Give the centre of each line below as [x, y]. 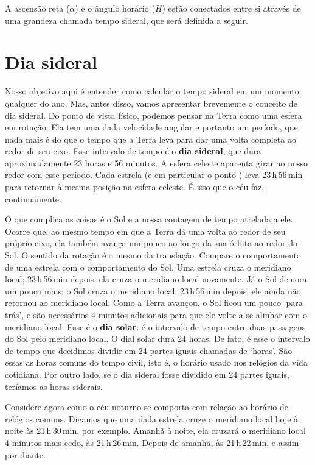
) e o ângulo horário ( [115, 8]
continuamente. [33, 198]
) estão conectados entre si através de [231, 8]
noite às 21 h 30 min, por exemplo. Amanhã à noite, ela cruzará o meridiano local [155, 431]
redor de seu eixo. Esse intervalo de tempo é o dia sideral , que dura [133, 151]
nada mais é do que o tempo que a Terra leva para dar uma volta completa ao [151, 139]
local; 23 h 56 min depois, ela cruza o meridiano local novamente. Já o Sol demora [156, 279]
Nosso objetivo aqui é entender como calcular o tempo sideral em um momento [152, 91]
